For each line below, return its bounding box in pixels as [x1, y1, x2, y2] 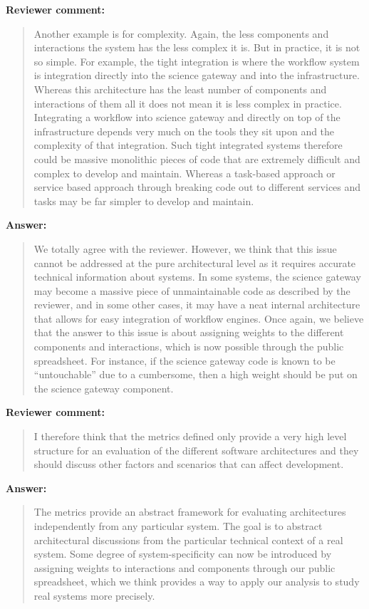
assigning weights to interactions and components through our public [33, 560, 336, 575]
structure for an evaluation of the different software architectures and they [33, 442, 359, 457]
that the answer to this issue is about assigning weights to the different [33, 325, 344, 340]
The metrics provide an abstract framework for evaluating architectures [33, 504, 346, 519]
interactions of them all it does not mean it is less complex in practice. [33, 95, 342, 110]
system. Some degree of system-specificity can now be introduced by [33, 546, 332, 561]
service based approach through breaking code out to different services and [33, 179, 361, 194]
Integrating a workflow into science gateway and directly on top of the [33, 110, 341, 125]
